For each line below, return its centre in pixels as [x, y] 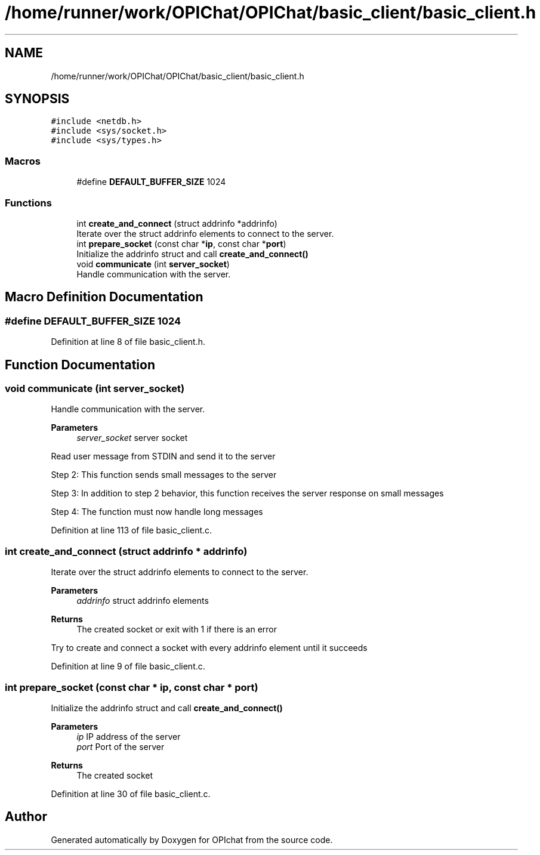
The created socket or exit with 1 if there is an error [177, 629]
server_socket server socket [132, 438]
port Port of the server [121, 746]
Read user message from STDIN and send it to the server [163, 456]
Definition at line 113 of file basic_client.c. [132, 530]
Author [26, 817]
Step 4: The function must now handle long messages [157, 512]
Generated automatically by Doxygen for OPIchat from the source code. [192, 839]
